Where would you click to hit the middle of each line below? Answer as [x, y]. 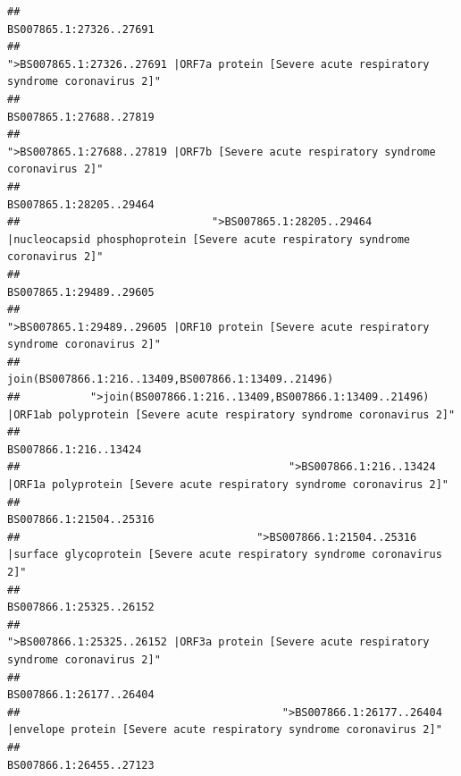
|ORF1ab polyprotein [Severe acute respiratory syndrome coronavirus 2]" [231, 414]
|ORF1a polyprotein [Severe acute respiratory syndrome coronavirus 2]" [228, 485]
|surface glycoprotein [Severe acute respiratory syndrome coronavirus [225, 555]
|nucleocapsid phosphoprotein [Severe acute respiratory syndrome [209, 239]
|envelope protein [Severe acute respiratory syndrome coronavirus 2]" [225, 730]
